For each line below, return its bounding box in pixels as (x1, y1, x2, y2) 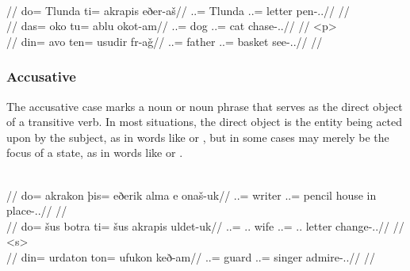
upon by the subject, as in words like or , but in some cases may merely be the (6, 128, 389, 145)
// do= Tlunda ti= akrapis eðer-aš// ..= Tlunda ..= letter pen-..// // (6, 2, 350, 18)
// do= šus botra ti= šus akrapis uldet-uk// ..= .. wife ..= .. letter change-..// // (6, 217, 404, 234)
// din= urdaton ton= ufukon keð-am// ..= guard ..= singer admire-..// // (6, 248, 376, 265)
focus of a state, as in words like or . (6, 144, 183, 161)
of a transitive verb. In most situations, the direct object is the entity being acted (6, 113, 403, 130)
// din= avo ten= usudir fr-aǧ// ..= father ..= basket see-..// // (6, 32, 323, 49)
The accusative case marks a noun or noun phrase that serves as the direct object (6, 97, 403, 114)
